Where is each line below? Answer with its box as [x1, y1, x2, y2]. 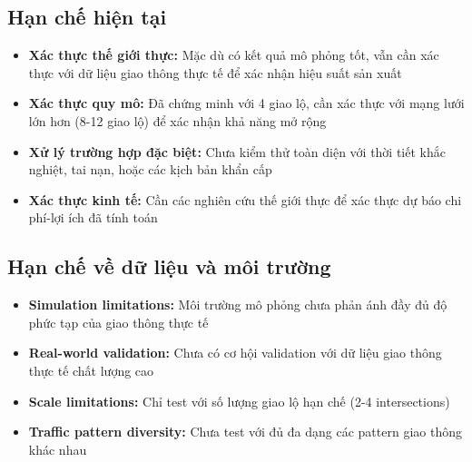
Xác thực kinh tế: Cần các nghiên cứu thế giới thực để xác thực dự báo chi [28, 190, 462, 209]
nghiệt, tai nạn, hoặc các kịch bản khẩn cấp [28, 160, 272, 179]
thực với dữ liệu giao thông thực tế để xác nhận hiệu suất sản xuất [28, 63, 402, 82]
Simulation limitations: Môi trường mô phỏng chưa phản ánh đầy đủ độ [28, 295, 447, 314]
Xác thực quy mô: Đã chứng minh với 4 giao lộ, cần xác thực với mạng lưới [28, 93, 465, 113]
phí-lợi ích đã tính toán [28, 208, 158, 227]
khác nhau [28, 439, 87, 458]
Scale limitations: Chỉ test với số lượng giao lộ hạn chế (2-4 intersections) [28, 391, 450, 410]
